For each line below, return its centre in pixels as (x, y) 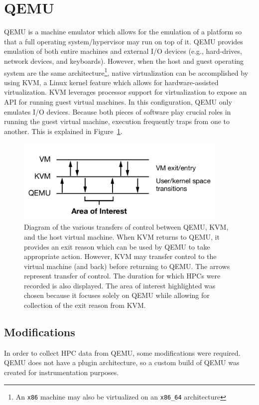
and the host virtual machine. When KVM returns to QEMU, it (122, 236)
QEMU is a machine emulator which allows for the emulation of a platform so (123, 32)
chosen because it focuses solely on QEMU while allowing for (117, 295)
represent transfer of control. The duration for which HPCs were (122, 276)
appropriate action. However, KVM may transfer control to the (120, 256)
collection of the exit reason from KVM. (85, 305)
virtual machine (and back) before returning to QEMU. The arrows (127, 266)
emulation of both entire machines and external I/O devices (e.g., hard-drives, (123, 51)
